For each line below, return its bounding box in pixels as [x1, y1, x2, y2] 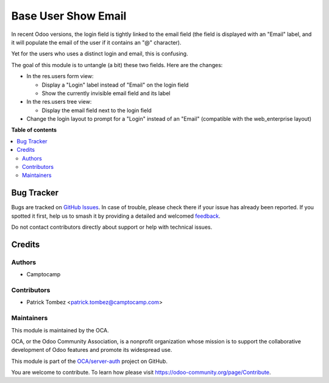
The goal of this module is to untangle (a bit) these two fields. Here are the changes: [11, 61, 223, 68]
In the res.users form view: [26, 73, 94, 80]
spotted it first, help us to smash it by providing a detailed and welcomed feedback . [11, 212, 221, 220]
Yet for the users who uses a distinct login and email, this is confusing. [11, 50, 188, 57]
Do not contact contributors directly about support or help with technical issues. [11, 223, 213, 231]
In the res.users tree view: [26, 98, 92, 106]
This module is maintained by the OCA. [11, 326, 109, 334]
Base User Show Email [11, 9, 127, 23]
